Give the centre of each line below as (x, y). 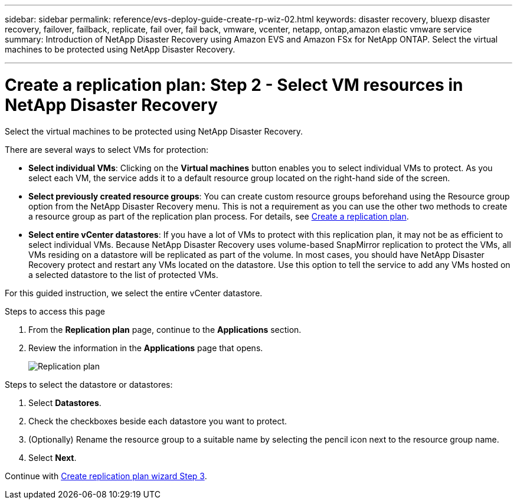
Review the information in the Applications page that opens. (146, 348)
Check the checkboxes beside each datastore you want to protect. (158, 421)
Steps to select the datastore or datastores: (89, 384)
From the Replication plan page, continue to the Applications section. (165, 329)
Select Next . (53, 457)
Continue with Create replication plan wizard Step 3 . (106, 476)
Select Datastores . (65, 402)
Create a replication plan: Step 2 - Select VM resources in (234, 85)
